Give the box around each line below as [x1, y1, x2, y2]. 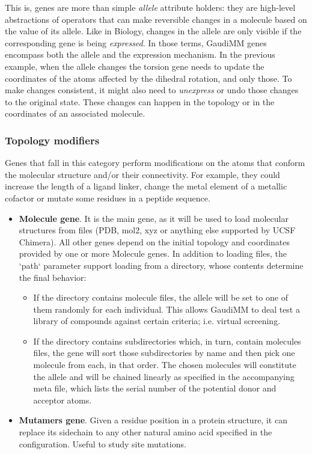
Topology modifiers [5, 132, 100, 147]
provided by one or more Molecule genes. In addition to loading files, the [19, 247, 287, 260]
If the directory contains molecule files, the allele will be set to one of [33, 291, 288, 304]
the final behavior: [19, 271, 87, 283]
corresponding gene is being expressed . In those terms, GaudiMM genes [5, 36, 267, 49]
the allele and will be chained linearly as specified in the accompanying [33, 370, 295, 382]
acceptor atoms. [33, 393, 92, 406]
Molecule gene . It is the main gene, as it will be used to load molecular [19, 212, 289, 224]
